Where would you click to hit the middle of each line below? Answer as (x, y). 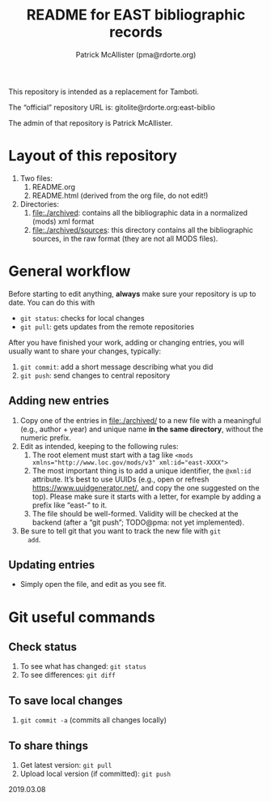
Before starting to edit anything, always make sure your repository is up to (132, 293)
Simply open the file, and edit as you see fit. (93, 585)
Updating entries (52, 565)
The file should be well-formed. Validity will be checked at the (135, 513)
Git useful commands (82, 617)
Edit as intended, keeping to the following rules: (100, 446)
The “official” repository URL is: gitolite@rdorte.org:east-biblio (112, 107)
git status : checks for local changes (82, 318)
